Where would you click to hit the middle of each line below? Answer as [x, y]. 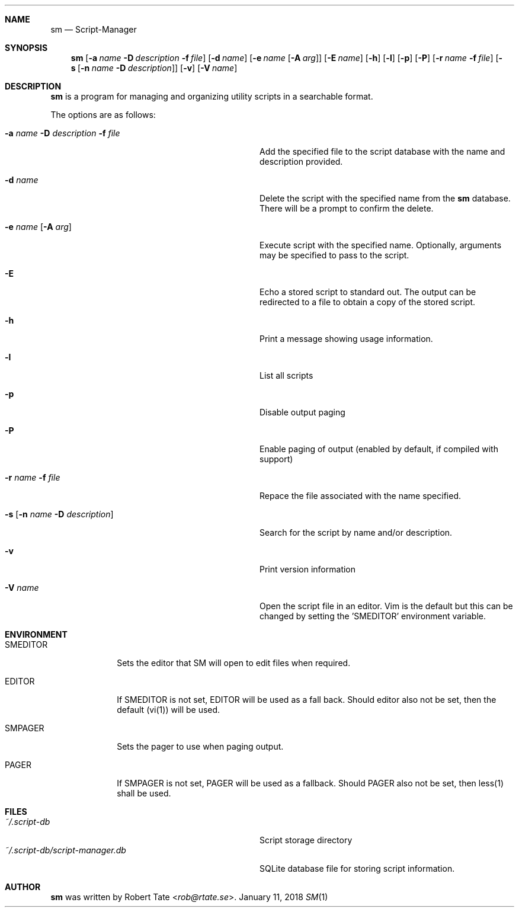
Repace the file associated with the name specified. [361, 496]
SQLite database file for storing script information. [357, 868]
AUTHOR [23, 887]
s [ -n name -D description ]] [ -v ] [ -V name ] [154, 68]
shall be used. [144, 793]
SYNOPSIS [26, 48]
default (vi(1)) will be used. [169, 710]
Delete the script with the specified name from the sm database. [385, 198]
